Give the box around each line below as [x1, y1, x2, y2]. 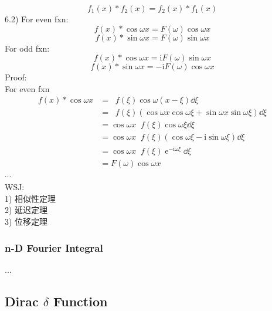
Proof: [5, 71, 27, 83]
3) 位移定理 [5, 215, 48, 228]
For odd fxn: [5, 42, 50, 54]
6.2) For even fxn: [5, 13, 69, 25]
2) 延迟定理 [5, 204, 48, 216]
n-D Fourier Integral [5, 240, 103, 255]
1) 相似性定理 [5, 192, 56, 204]
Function [53, 292, 108, 310]
